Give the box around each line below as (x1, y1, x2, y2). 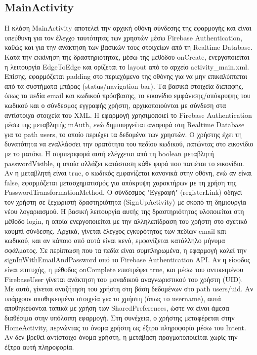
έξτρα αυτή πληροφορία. (4, 341, 74, 352)
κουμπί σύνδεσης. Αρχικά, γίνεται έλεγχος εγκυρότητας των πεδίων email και (4, 225, 226, 236)
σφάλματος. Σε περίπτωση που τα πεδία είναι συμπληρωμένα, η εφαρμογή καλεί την (4, 245, 247, 255)
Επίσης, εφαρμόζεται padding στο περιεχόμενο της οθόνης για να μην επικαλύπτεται (4, 71, 248, 81)
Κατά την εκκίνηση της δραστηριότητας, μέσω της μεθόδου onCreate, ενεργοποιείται (4, 51, 250, 62)
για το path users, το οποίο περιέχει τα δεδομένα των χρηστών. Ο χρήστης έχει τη (4, 129, 242, 139)
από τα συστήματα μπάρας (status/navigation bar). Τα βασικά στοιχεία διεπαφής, (4, 80, 244, 91)
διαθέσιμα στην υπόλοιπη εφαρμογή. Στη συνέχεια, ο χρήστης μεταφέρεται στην (4, 313, 235, 323)
